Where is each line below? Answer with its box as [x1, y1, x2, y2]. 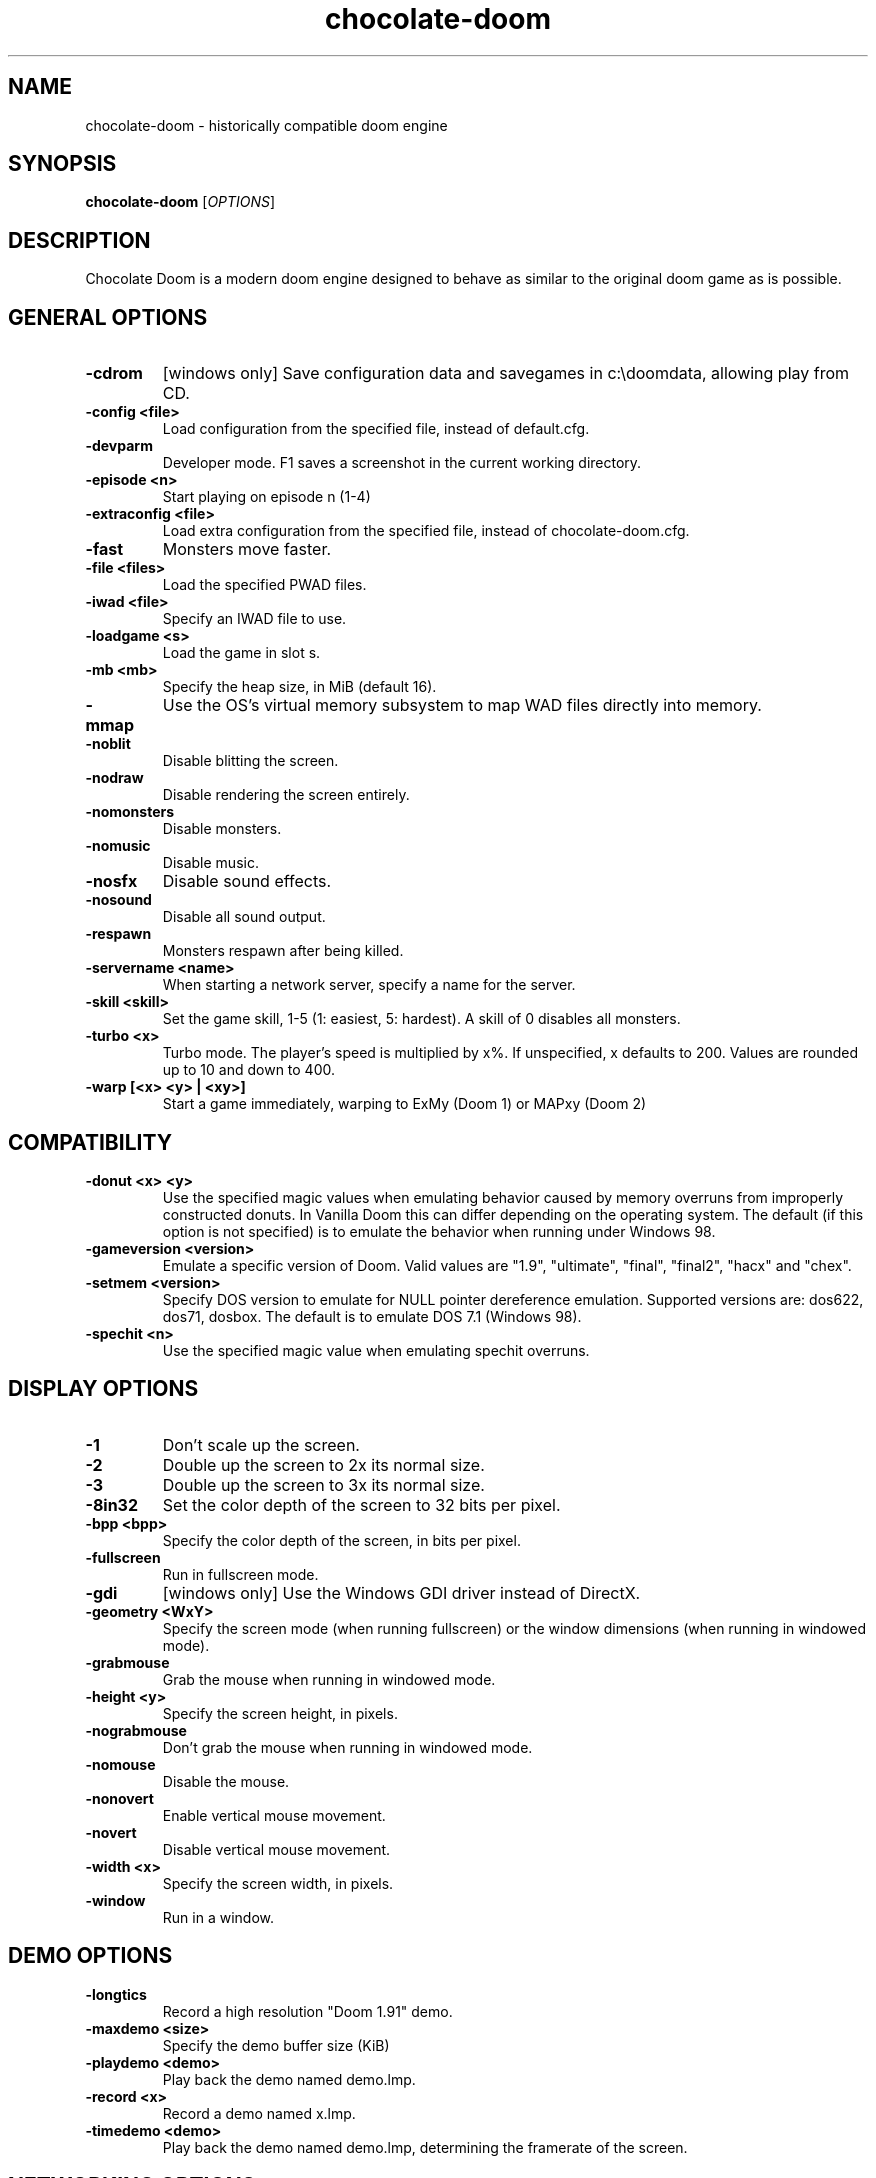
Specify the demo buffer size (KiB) [162, 2036, 390, 2054]
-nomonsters [85, 803, 175, 821]
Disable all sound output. [162, 908, 326, 926]
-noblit [85, 735, 131, 753]
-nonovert [85, 1789, 154, 1807]
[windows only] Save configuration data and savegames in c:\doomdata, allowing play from [162, 363, 850, 384]
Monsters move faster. [162, 539, 332, 560]
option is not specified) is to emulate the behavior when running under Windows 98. [162, 1222, 716, 1240]
